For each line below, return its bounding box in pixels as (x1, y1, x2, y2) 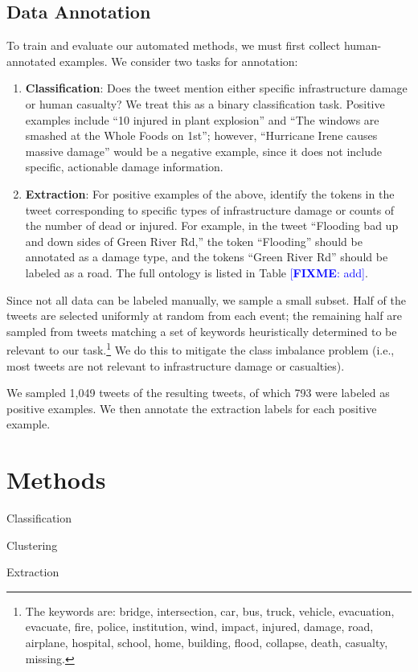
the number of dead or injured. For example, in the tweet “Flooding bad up (25, 217, 399, 234)
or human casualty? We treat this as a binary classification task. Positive (25, 95, 385, 112)
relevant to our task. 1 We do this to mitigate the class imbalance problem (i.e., (6, 339, 395, 358)
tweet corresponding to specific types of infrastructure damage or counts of (25, 201, 395, 218)
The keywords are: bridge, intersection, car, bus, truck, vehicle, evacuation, (25, 602, 395, 619)
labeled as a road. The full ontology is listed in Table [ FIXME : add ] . (25, 264, 368, 281)
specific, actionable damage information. (25, 158, 223, 175)
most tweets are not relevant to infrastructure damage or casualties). (6, 357, 345, 374)
